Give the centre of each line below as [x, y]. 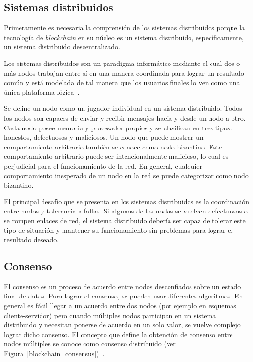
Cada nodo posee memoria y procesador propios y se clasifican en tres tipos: [118, 127]
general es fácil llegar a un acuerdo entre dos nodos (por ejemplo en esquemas [120, 306]
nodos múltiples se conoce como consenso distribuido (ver [90, 344]
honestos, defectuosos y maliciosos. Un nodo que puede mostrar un [104, 137]
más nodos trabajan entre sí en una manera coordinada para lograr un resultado [124, 73]
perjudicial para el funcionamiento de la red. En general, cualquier [103, 165]
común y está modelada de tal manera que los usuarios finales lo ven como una [122, 82]
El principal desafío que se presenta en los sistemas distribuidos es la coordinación [126, 201]
